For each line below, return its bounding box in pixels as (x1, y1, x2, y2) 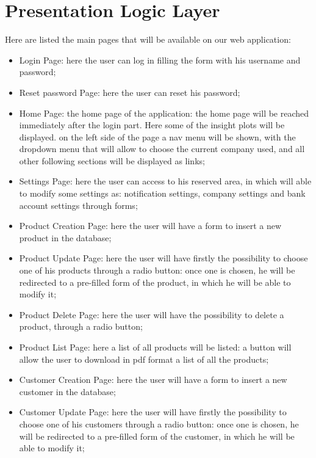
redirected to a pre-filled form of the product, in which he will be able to (19, 275, 291, 288)
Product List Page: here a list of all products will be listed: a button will (19, 341, 292, 353)
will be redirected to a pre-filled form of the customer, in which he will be (19, 429, 295, 442)
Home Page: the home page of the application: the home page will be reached (19, 106, 309, 119)
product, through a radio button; (19, 320, 143, 333)
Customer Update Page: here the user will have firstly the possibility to (19, 405, 287, 418)
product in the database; (19, 231, 112, 244)
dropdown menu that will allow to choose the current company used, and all (19, 142, 305, 155)
